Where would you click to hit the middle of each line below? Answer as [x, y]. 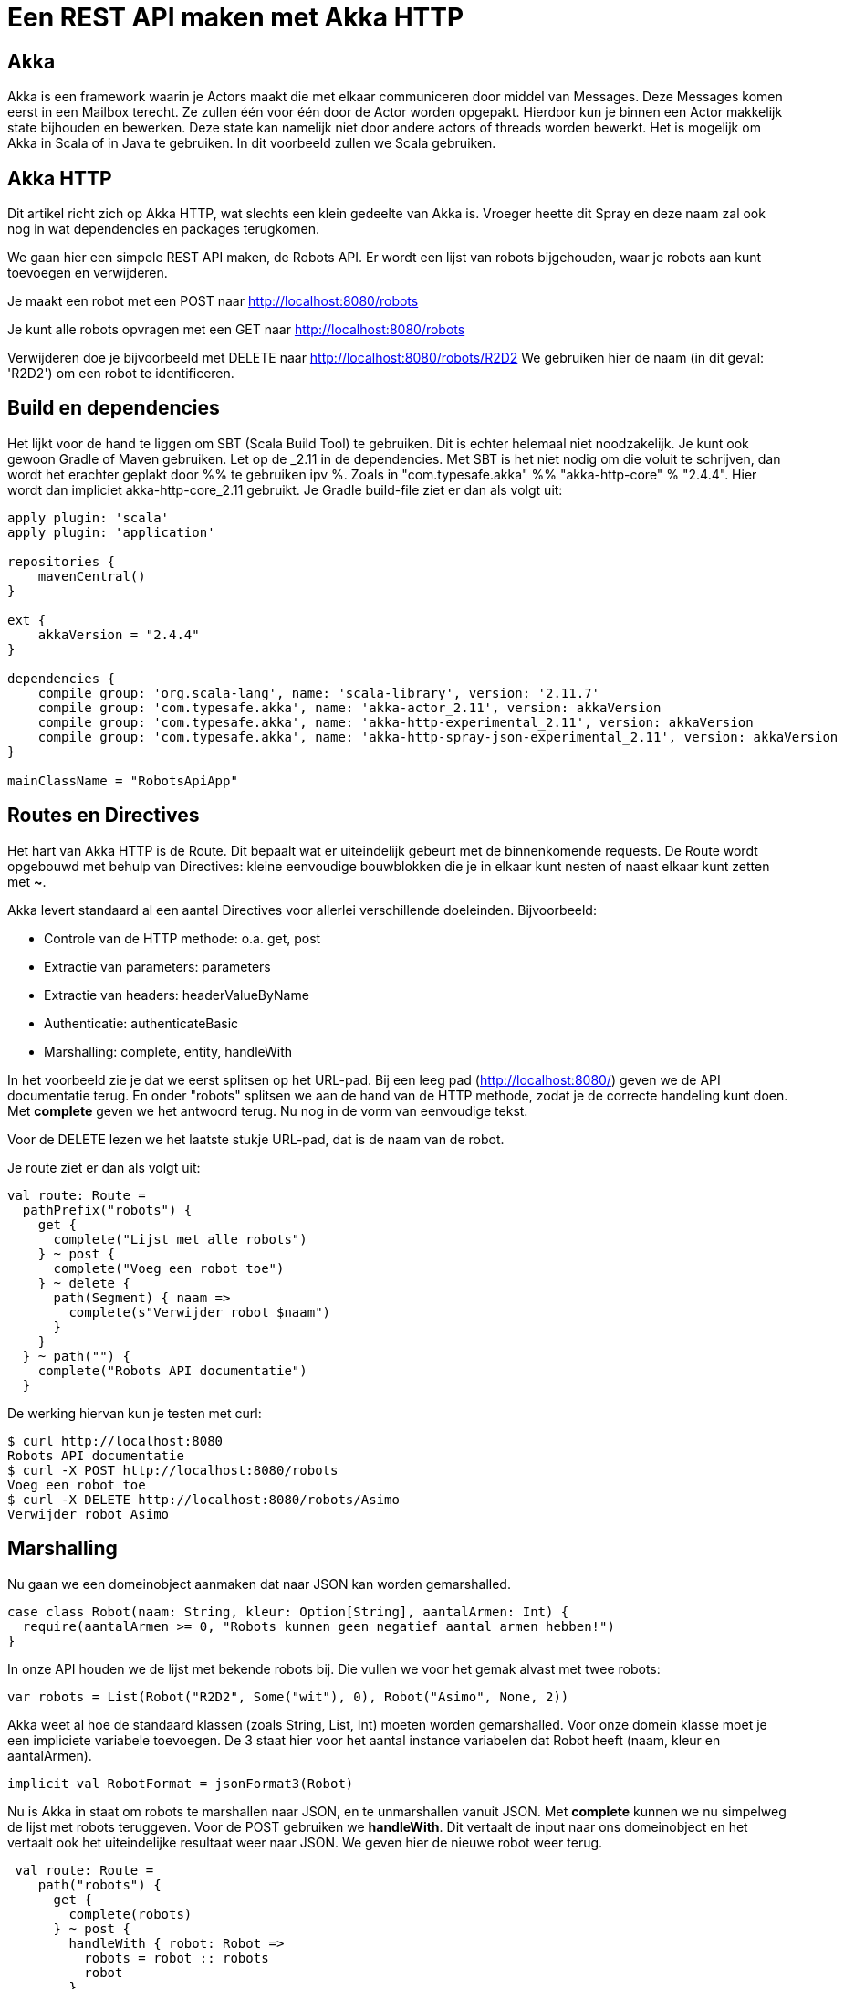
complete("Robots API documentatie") [172, 1370]
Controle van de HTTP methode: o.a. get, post [182, 938]
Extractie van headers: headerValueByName [177, 994]
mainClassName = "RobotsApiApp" [123, 780]
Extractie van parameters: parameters [157, 966]
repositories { [62, 561]
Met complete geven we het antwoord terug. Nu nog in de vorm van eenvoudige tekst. [268, 1110]
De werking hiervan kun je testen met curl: [135, 1413]
